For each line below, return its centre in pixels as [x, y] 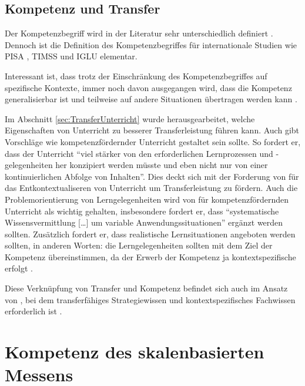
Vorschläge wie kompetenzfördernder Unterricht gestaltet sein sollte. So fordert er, [153, 141]
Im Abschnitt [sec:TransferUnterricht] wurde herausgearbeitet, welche [130, 118]
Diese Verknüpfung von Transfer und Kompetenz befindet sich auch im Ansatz [146, 288]
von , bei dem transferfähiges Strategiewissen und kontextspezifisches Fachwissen [150, 299]
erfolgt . [19, 268]
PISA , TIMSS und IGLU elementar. [71, 56]
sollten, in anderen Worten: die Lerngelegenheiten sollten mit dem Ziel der [139, 245]
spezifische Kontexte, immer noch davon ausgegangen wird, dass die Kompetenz [148, 87]
